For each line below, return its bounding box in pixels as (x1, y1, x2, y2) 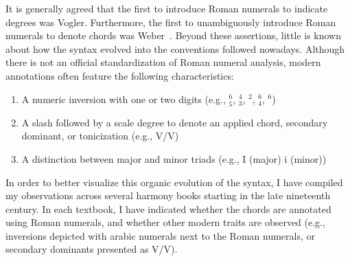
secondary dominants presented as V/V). (5, 242, 178, 256)
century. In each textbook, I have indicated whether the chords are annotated (5, 201, 331, 216)
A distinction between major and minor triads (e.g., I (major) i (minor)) (21, 151, 327, 166)
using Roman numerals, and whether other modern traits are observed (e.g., (5, 215, 325, 229)
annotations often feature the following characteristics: (5, 68, 234, 82)
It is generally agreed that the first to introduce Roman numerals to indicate (5, 1, 328, 15)
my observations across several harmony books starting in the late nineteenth (5, 188, 331, 203)
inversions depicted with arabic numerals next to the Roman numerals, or (5, 228, 316, 242)
